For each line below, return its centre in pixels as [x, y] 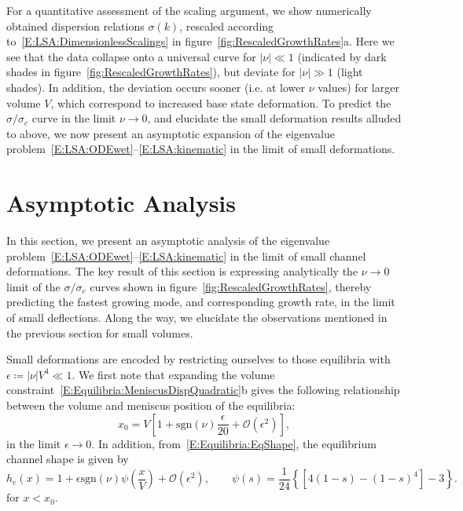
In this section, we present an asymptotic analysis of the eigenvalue [168, 241]
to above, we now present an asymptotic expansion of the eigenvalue [171, 133]
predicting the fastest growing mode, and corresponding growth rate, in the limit [201, 302]
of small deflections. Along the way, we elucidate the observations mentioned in [197, 318]
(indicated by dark [342, 56]
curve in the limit [74, 118]
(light [350, 72]
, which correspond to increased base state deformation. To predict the [221, 102]
